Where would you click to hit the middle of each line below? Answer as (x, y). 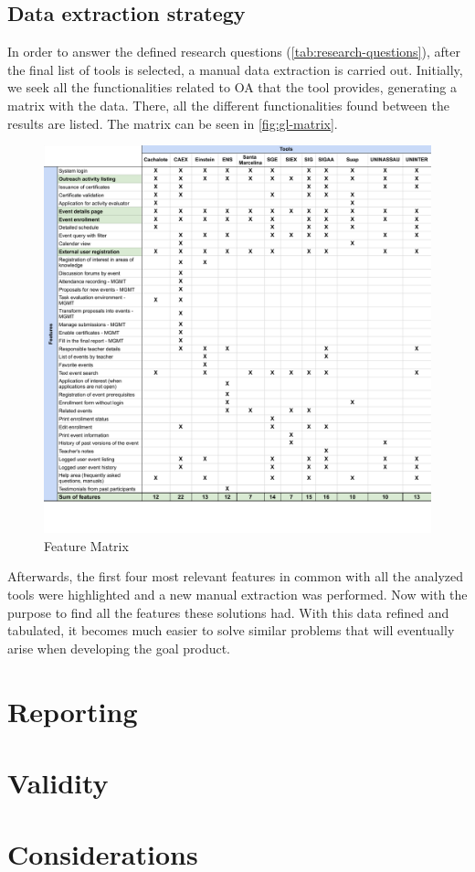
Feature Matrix (86, 545)
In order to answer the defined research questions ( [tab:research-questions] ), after (234, 52)
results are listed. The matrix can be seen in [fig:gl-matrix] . (173, 123)
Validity (58, 782)
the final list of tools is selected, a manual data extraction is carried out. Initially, (235, 69)
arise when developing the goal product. (119, 648)
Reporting (73, 711)
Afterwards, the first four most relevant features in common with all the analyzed (236, 576)
